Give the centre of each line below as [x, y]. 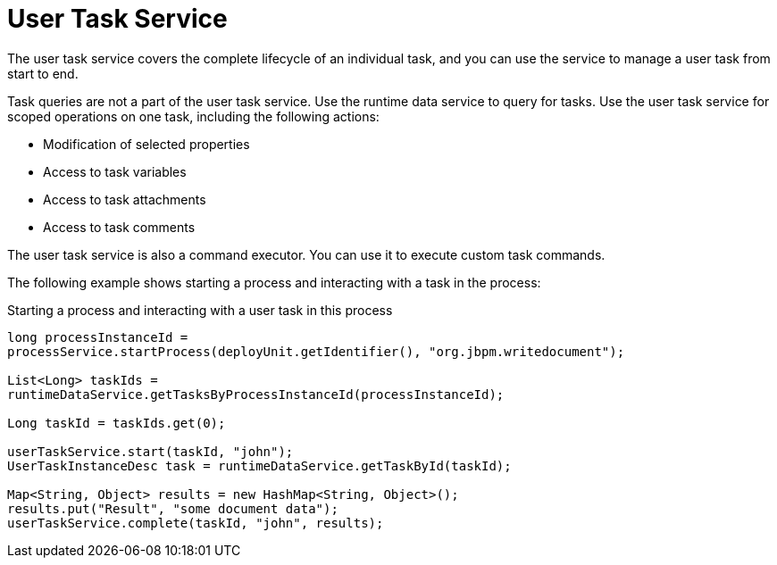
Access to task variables [115, 171]
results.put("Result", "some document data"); [173, 508]
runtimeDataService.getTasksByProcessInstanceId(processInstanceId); [256, 394]
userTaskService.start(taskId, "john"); [150, 451]
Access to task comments [119, 227]
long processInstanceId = [98, 337]
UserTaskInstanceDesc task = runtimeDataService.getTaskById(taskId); [259, 465]
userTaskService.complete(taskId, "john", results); [196, 523]
